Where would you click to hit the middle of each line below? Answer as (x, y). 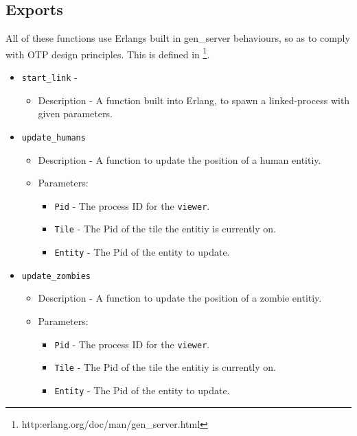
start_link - (49, 77)
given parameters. (75, 113)
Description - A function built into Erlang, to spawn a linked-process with (194, 100)
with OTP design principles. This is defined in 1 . (108, 53)
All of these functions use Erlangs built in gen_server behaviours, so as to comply (178, 38)
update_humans (54, 137)
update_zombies (56, 276)
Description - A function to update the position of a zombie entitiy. (180, 298)
